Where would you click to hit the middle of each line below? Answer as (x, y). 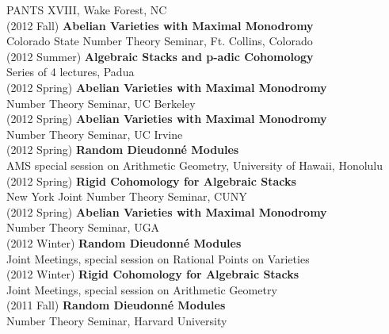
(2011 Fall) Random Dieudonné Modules (116, 305)
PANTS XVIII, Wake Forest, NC (87, 10)
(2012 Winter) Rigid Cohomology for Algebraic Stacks (153, 274)
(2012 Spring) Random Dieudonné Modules (123, 150)
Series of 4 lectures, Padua (71, 72)
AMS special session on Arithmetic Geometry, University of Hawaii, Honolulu (195, 165)
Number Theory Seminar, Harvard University (117, 320)
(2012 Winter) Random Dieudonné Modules (124, 242)
